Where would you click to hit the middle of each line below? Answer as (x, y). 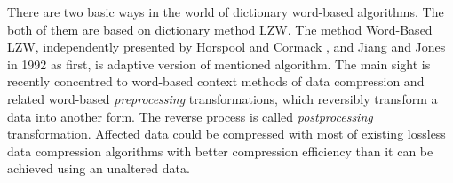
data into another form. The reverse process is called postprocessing (190, 116)
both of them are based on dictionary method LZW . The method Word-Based (220, 29)
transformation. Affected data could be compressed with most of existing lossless (226, 134)
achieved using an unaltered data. (99, 168)
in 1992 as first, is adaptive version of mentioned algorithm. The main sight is (219, 64)
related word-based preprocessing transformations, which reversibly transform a (223, 98)
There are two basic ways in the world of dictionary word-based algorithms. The (226, 12)
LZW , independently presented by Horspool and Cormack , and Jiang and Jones (226, 47)
